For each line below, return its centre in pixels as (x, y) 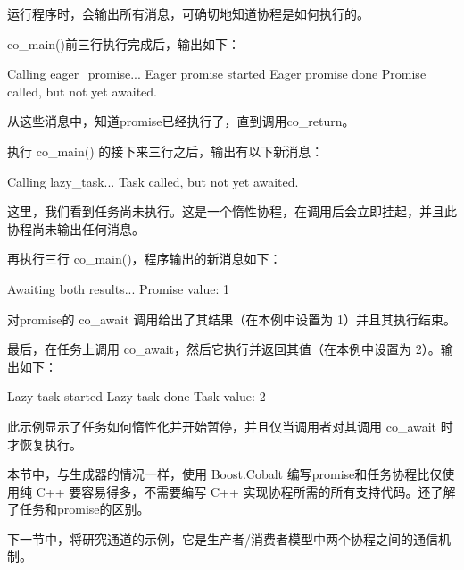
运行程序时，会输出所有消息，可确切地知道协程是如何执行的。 (188, 13)
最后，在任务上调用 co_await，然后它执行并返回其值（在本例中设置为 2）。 (224, 349)
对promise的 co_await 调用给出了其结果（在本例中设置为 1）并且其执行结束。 (232, 319)
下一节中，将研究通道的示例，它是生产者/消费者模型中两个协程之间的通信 (223, 538)
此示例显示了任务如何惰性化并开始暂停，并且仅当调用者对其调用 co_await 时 (230, 426)
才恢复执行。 (45, 444)
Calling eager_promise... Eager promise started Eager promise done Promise (217, 74)
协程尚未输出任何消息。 (76, 228)
